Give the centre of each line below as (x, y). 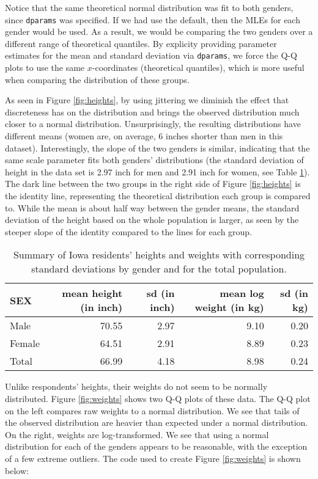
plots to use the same (45, 68)
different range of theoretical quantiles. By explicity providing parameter (141, 43)
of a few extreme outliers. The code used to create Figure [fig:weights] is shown (153, 458)
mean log (242, 293)
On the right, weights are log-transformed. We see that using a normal (137, 434)
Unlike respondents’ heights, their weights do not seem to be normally (136, 386)
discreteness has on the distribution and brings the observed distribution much (152, 112)
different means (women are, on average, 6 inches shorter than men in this (144, 136)
